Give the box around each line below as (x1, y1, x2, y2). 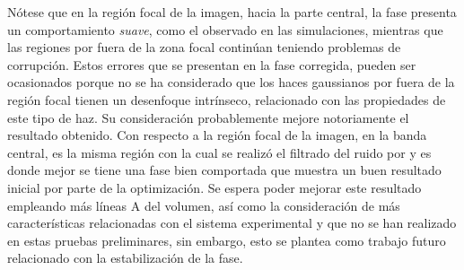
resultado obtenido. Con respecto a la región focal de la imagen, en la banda (7, 126, 427, 144)
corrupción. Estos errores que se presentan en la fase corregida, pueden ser (7, 55, 416, 74)
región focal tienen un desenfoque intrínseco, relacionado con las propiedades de (7, 90, 446, 109)
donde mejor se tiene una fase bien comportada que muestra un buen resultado (7, 161, 442, 179)
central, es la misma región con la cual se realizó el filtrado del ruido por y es (7, 143, 432, 161)
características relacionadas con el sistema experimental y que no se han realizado (7, 213, 457, 232)
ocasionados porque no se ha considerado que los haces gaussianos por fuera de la (7, 73, 455, 91)
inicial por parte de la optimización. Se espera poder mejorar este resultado (7, 178, 422, 196)
